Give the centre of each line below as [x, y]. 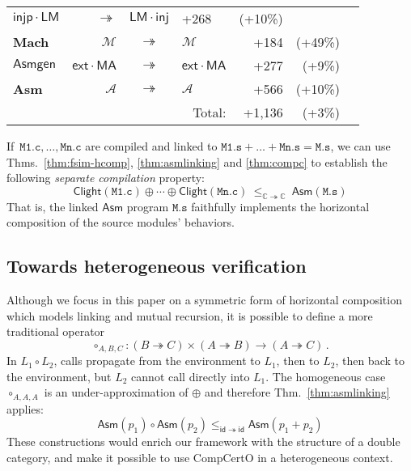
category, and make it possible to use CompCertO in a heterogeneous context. [200, 458]
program [148, 206]
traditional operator [56, 331]
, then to [298, 361]
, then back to [370, 361]
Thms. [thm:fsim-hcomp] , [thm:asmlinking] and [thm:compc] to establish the [197, 161]
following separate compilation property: [106, 178]
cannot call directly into [191, 376]
